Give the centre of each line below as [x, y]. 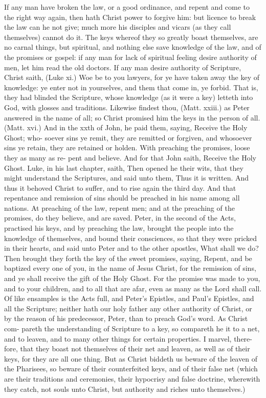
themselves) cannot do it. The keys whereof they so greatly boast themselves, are [131, 37]
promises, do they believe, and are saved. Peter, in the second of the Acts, [120, 218]
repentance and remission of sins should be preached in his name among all [122, 198]
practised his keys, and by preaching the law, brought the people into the [119, 228]
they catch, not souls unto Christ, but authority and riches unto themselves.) [125, 389]
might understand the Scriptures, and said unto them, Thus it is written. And [127, 178]
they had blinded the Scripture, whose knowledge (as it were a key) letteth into [129, 97]
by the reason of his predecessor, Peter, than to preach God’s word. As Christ [126, 318]
